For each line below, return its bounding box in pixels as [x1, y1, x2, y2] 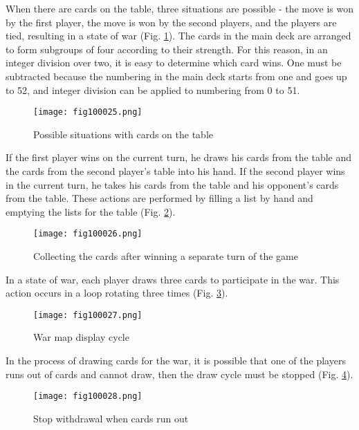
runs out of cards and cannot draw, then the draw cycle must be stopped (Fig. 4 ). [6, 366, 353, 381]
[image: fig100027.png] [33, 310, 142, 320]
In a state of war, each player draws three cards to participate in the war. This [6, 272, 340, 286]
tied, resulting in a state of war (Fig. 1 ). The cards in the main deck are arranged [6, 28, 351, 43]
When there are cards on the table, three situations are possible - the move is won [6, 1, 354, 15]
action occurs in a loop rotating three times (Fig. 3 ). [6, 286, 228, 300]
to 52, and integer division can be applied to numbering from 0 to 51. [6, 82, 300, 97]
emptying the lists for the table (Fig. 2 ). [6, 204, 176, 218]
